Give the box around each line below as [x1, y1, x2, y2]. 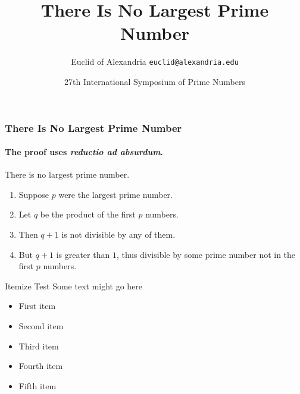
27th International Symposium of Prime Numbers [64, 75, 245, 87]
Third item [18, 339, 59, 352]
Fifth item [18, 379, 57, 392]
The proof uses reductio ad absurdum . [5, 146, 163, 158]
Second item [18, 320, 64, 332]
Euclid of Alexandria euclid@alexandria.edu [71, 55, 239, 68]
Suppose [18, 188, 49, 200]
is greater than [56, 248, 110, 260]
